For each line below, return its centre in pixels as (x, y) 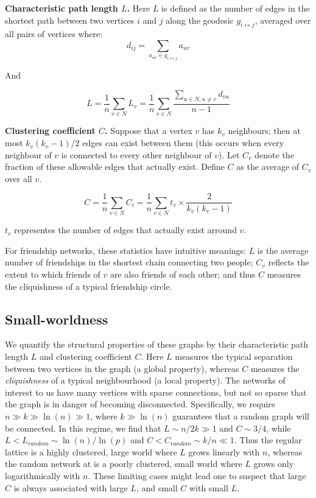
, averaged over (283, 20)
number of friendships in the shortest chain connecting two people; (129, 262)
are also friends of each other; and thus (183, 274)
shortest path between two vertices (70, 20)
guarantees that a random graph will (241, 416)
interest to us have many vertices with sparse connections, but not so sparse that (156, 392)
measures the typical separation (234, 356)
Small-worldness (57, 319)
